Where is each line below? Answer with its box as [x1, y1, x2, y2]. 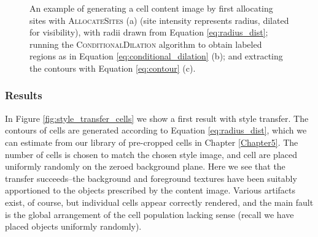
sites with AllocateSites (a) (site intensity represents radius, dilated [29, 13, 289, 26]
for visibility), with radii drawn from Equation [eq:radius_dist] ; [29, 26, 268, 39]
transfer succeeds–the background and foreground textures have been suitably [5, 171, 297, 184]
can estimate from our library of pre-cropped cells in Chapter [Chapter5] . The [5, 135, 298, 148]
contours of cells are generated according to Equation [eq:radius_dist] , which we [5, 124, 307, 137]
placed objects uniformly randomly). [5, 220, 142, 233]
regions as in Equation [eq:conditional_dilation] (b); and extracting [29, 50, 283, 62]
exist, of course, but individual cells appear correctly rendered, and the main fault [5, 195, 314, 208]
